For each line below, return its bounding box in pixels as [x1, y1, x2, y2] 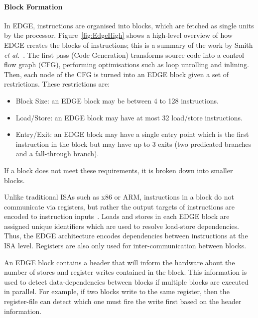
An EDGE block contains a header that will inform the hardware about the [4, 257, 235, 267]
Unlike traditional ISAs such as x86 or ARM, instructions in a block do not [4, 192, 234, 202]
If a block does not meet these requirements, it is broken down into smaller [4, 165, 233, 175]
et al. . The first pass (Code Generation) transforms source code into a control [4, 49, 245, 60]
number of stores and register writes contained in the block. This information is [4, 267, 247, 277]
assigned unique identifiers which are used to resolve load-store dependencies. [4, 220, 240, 231]
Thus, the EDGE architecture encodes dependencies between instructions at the [4, 230, 248, 241]
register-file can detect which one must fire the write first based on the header [4, 296, 242, 307]
